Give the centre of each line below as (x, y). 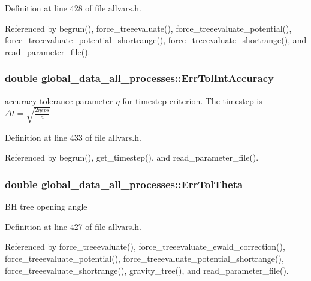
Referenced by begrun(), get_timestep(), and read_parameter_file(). (132, 157)
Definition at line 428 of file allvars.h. (73, 8)
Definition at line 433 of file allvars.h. (73, 137)
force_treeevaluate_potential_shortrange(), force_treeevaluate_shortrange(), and (156, 40)
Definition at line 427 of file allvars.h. (73, 226)
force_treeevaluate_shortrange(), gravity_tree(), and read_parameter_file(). (147, 270)
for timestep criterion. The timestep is (192, 100)
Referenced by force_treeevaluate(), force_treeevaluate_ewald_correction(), (145, 247)
